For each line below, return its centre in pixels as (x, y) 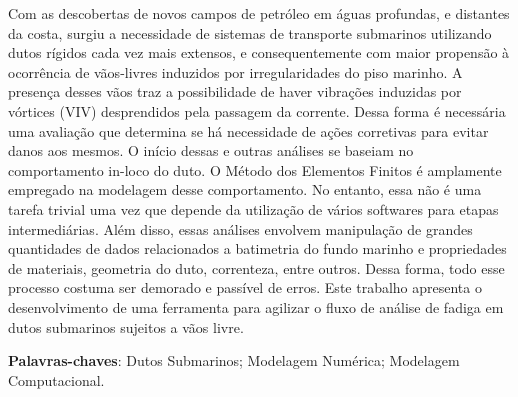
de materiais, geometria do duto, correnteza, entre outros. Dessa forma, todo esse (256, 267)
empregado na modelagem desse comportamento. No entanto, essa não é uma (245, 189)
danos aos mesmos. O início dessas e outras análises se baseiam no (211, 150)
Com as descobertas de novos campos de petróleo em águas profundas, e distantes (259, 13)
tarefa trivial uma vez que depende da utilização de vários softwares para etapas (253, 208)
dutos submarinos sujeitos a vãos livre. (126, 326)
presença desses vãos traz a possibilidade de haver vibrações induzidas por (235, 91)
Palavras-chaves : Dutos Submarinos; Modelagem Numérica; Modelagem (234, 360)
